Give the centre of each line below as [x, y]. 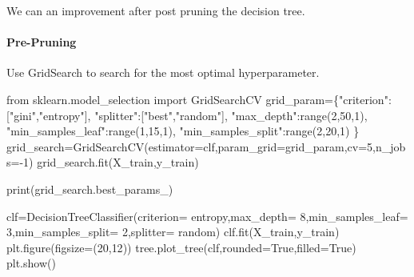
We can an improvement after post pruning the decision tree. [156, 10]
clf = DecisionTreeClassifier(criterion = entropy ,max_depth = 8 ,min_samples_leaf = [207, 216]
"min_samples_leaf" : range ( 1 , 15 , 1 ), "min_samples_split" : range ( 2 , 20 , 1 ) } [183, 131]
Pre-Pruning [42, 42]
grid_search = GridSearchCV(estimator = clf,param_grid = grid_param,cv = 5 [190, 146]
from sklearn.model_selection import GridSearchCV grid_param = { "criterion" [197, 99]
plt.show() [31, 263]
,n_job [389, 146]
